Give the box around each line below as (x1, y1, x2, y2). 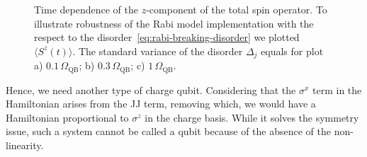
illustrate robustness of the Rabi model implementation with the (34, 16, 314, 30)
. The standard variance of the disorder (72, 43, 243, 58)
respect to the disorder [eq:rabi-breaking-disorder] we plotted (34, 30, 300, 45)
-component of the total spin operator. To (146, 2, 327, 16)
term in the (312, 82, 362, 97)
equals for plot (261, 43, 324, 58)
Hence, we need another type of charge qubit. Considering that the (6, 82, 296, 97)
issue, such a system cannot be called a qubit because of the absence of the (6, 124, 331, 139)
